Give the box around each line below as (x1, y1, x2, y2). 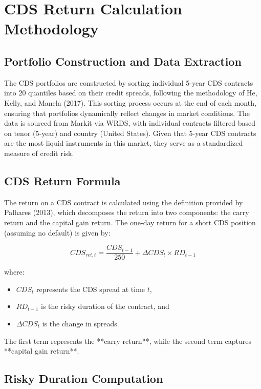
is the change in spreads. (42, 318, 119, 328)
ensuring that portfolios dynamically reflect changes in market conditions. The (4, 107, 250, 118)
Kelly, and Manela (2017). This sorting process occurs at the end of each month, (4, 97, 256, 108)
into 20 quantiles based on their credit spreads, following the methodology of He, (4, 87, 257, 98)
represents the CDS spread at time (36, 283, 145, 294)
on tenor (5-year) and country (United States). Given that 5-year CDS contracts (4, 127, 256, 138)
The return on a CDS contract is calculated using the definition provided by (4, 197, 243, 207)
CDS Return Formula (4, 172, 121, 188)
